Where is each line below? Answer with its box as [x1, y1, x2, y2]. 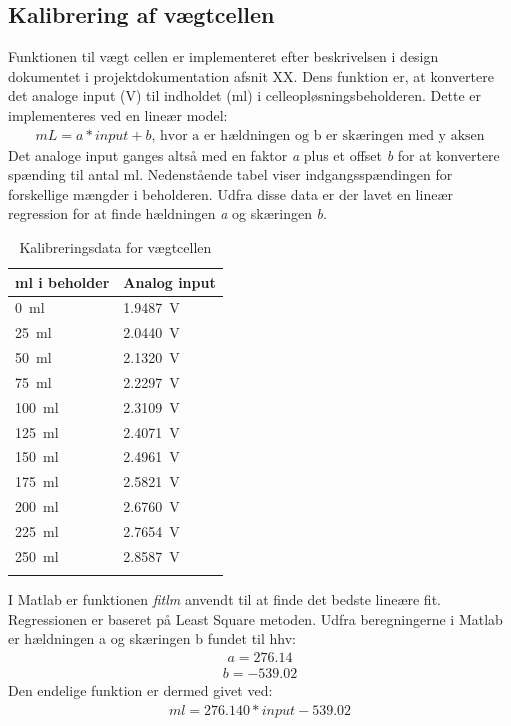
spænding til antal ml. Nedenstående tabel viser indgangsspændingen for [8, 164, 453, 185]
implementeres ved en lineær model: [8, 104, 228, 125]
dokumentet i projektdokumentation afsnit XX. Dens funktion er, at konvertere [8, 65, 494, 86]
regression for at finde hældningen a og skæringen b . [8, 203, 327, 224]
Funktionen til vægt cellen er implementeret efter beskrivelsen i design [8, 46, 439, 67]
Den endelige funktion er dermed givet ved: [8, 680, 273, 701]
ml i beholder [15, 271, 110, 292]
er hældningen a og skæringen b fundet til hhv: [8, 628, 296, 649]
